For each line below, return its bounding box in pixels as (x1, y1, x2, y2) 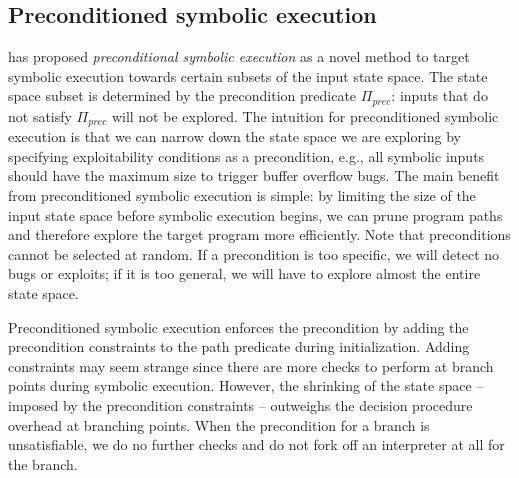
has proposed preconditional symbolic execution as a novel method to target (8, 46, 470, 67)
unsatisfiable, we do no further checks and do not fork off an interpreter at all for (8, 434, 505, 455)
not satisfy (8, 105, 72, 126)
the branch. (8, 453, 78, 474)
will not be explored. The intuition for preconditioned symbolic (111, 105, 499, 126)
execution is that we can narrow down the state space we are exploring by (8, 126, 461, 147)
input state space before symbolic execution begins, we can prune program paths (8, 204, 503, 225)
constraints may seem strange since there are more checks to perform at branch (8, 355, 494, 376)
